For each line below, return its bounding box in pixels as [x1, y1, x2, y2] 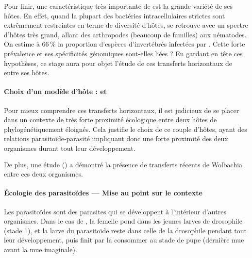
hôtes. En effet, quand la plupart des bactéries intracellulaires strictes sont [4, 10, 225, 20]
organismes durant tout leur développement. [4, 143, 135, 153]
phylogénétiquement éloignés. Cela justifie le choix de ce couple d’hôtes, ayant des [4, 124, 247, 134]
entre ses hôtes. [4, 67, 50, 78]
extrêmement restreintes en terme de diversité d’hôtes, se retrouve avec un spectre [4, 20, 248, 30]
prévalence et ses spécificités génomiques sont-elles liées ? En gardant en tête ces [4, 48, 243, 58]
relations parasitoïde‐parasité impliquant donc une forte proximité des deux [4, 133, 228, 144]
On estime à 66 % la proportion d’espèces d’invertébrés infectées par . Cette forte [4, 39, 245, 49]
